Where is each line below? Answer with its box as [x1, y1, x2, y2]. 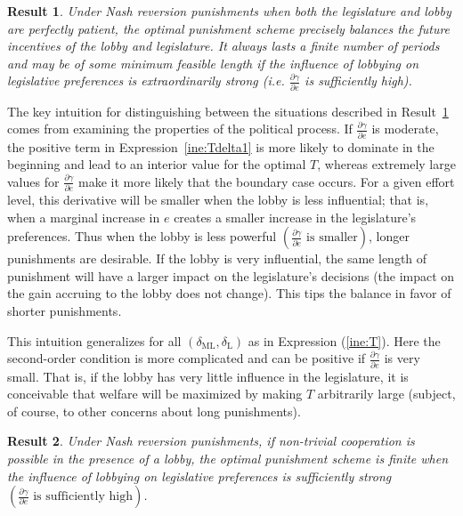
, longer [369, 227, 410, 246]
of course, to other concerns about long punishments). [7, 401, 301, 420]
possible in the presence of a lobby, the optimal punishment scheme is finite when [7, 448, 449, 467]
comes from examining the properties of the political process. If [7, 119, 353, 138]
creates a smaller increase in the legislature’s [174, 207, 417, 226]
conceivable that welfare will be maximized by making [7, 384, 303, 403]
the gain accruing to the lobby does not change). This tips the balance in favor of [7, 284, 451, 302]
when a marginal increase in [7, 207, 160, 226]
